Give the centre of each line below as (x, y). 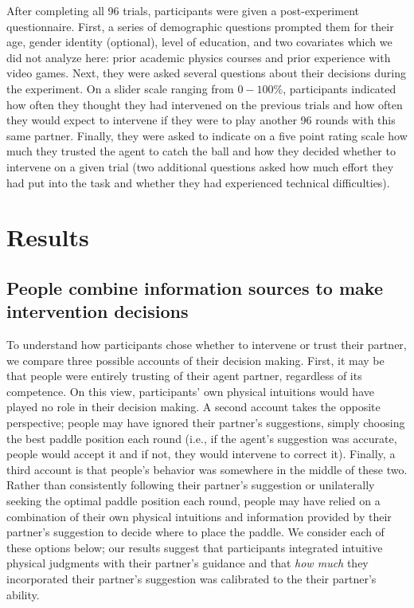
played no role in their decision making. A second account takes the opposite (193, 407)
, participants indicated (340, 88)
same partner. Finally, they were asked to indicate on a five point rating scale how (207, 135)
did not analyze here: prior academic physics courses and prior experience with (199, 57)
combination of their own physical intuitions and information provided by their (199, 516)
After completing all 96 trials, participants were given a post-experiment (183, 10)
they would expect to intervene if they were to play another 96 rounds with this (201, 120)
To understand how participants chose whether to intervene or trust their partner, (207, 345)
